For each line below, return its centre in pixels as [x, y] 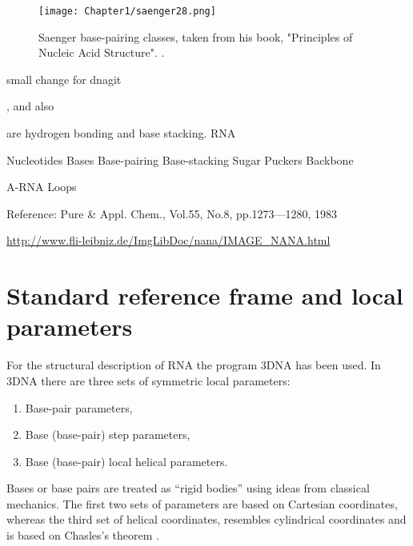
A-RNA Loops [42, 187]
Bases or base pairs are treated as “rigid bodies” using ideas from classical [188, 488]
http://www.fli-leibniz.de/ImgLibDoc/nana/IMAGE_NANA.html [168, 240]
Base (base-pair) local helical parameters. [126, 461]
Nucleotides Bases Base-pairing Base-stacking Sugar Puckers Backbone [180, 159]
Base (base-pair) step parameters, [108, 434]
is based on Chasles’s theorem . [83, 535]
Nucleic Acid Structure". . [102, 52]
